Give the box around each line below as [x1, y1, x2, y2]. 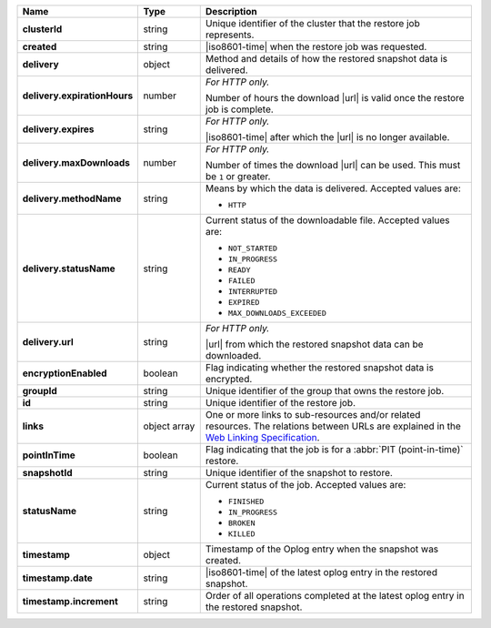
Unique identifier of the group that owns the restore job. [205, 385, 445, 397]
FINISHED [227, 497, 265, 506]
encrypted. [205, 373, 253, 385]
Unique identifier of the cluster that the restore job [205, 17, 420, 29]
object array [143, 420, 195, 432]
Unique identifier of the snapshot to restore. [205, 467, 393, 479]
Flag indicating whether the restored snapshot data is [205, 361, 434, 373]
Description [205, 5, 258, 17]
